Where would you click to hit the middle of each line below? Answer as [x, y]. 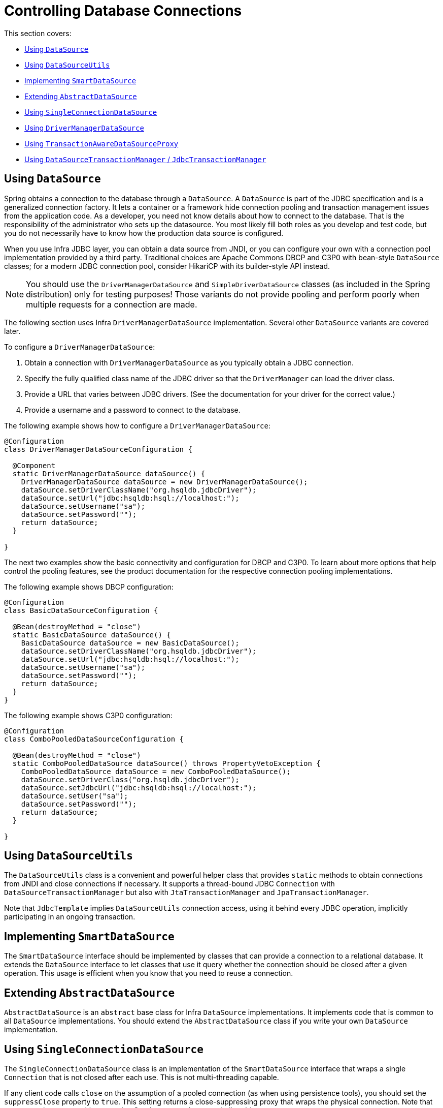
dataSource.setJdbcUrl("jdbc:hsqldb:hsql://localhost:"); [139, 788]
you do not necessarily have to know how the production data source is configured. [144, 233]
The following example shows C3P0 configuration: [88, 715]
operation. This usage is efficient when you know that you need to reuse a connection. [149, 973]
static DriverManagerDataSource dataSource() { [109, 473]
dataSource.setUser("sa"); [75, 796]
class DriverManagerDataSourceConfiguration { [98, 449]
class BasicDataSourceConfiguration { [81, 610]
